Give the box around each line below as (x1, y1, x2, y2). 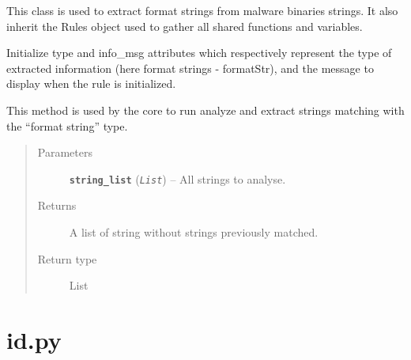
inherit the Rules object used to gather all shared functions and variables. (6, 17, 363, 34)
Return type (37, 250, 97, 267)
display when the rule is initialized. (6, 75, 176, 92)
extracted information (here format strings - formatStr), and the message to (6, 59, 374, 76)
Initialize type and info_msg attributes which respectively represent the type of (6, 44, 392, 61)
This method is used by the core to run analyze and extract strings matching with (6, 101, 405, 118)
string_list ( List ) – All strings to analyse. (69, 170, 286, 187)
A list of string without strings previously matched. (69, 224, 319, 240)
